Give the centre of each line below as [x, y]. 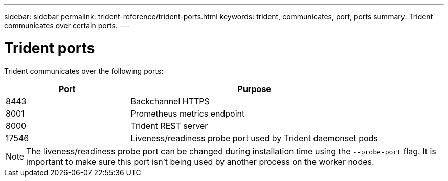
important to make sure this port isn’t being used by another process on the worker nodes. [200, 161]
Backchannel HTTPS [170, 101]
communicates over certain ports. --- [67, 25]
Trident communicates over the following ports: [84, 71]
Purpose [254, 89]
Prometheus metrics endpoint [188, 113]
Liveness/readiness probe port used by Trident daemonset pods [254, 138]
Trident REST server [169, 126]
